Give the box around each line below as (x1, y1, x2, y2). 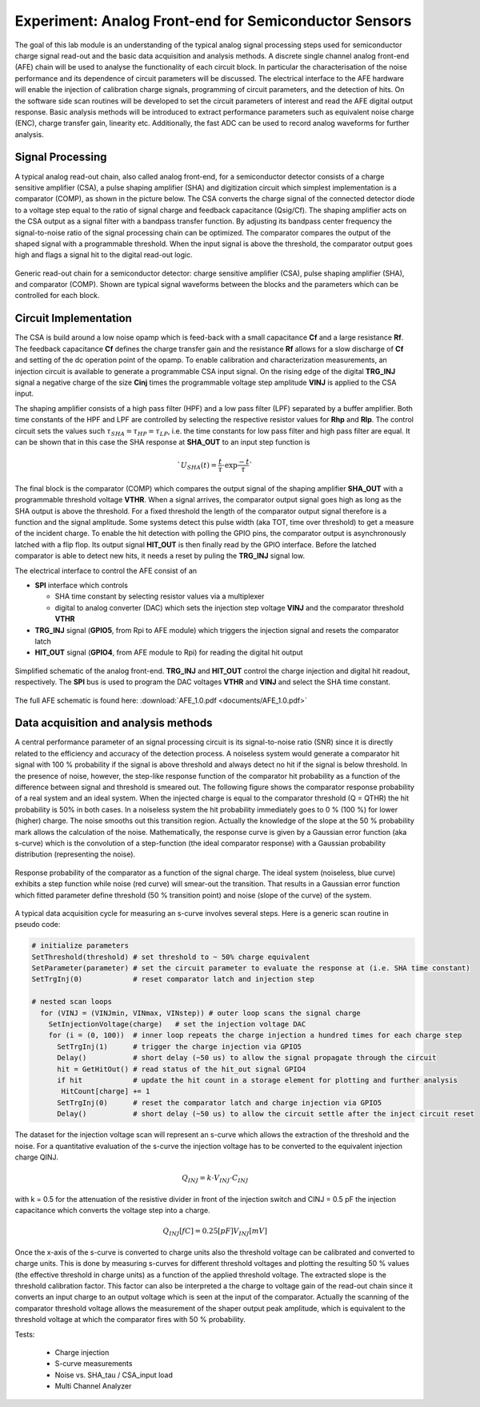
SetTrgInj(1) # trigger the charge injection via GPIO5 (57, 1042, 302, 1051)
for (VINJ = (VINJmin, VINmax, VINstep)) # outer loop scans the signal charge (40, 1008, 362, 1018)
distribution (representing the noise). (14, 849, 136, 859)
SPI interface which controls (34, 581, 128, 591)
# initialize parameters (31, 941, 130, 950)
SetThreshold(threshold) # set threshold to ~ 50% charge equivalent (31, 952, 310, 962)
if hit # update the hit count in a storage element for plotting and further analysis (57, 1075, 458, 1085)
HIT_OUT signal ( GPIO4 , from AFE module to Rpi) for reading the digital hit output (34, 647, 303, 657)
